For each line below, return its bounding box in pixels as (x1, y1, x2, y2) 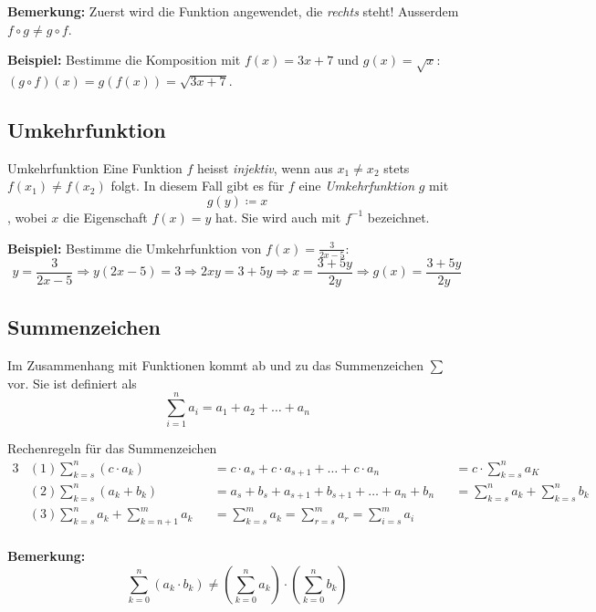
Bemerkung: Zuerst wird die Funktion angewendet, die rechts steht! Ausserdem (7, 2, 459, 20)
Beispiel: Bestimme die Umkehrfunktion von (7, 238, 262, 257)
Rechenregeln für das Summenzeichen (7, 439, 217, 458)
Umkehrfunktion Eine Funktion (7, 158, 183, 177)
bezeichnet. (367, 207, 430, 226)
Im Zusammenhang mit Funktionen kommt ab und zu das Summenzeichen (7, 356, 424, 375)
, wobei (7, 207, 47, 226)
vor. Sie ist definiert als (7, 373, 137, 392)
